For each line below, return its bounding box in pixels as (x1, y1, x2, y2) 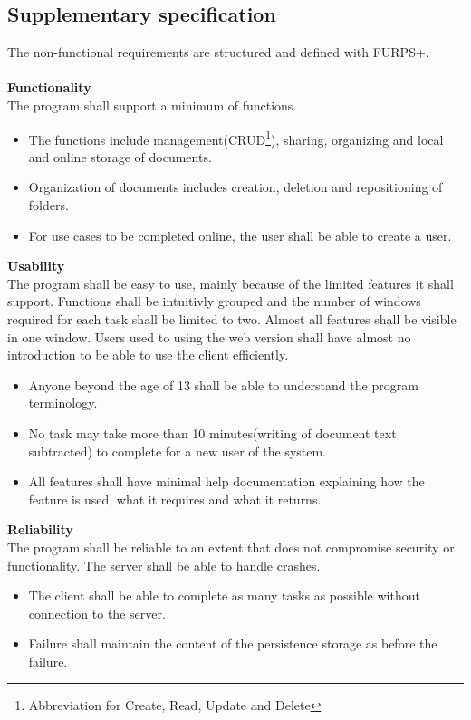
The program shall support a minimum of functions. (7, 95, 297, 114)
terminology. (28, 393, 98, 412)
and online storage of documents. (28, 147, 212, 166)
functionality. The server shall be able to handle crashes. (7, 555, 321, 574)
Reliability (7, 520, 73, 539)
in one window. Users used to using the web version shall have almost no (7, 327, 411, 346)
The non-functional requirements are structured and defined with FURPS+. (7, 43, 429, 62)
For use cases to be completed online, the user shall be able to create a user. (28, 226, 452, 245)
